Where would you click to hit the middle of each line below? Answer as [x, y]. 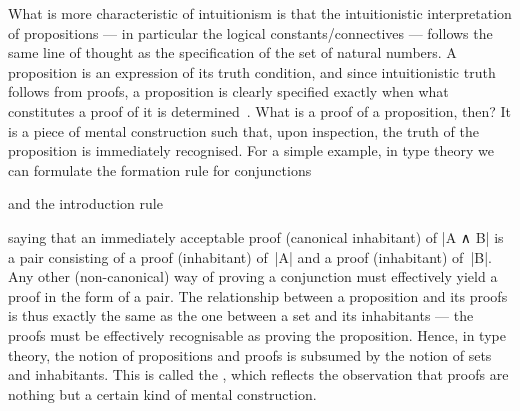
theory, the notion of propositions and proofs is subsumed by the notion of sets [250, 354]
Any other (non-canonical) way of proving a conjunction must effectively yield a [253, 276]
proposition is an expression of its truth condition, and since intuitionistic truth [252, 71]
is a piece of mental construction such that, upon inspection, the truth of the [243, 130]
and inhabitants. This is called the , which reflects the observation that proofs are [258, 374]
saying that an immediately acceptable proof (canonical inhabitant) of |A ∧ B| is [256, 236]
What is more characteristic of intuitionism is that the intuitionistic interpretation [260, 13]
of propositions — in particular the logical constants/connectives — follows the [250, 32]
